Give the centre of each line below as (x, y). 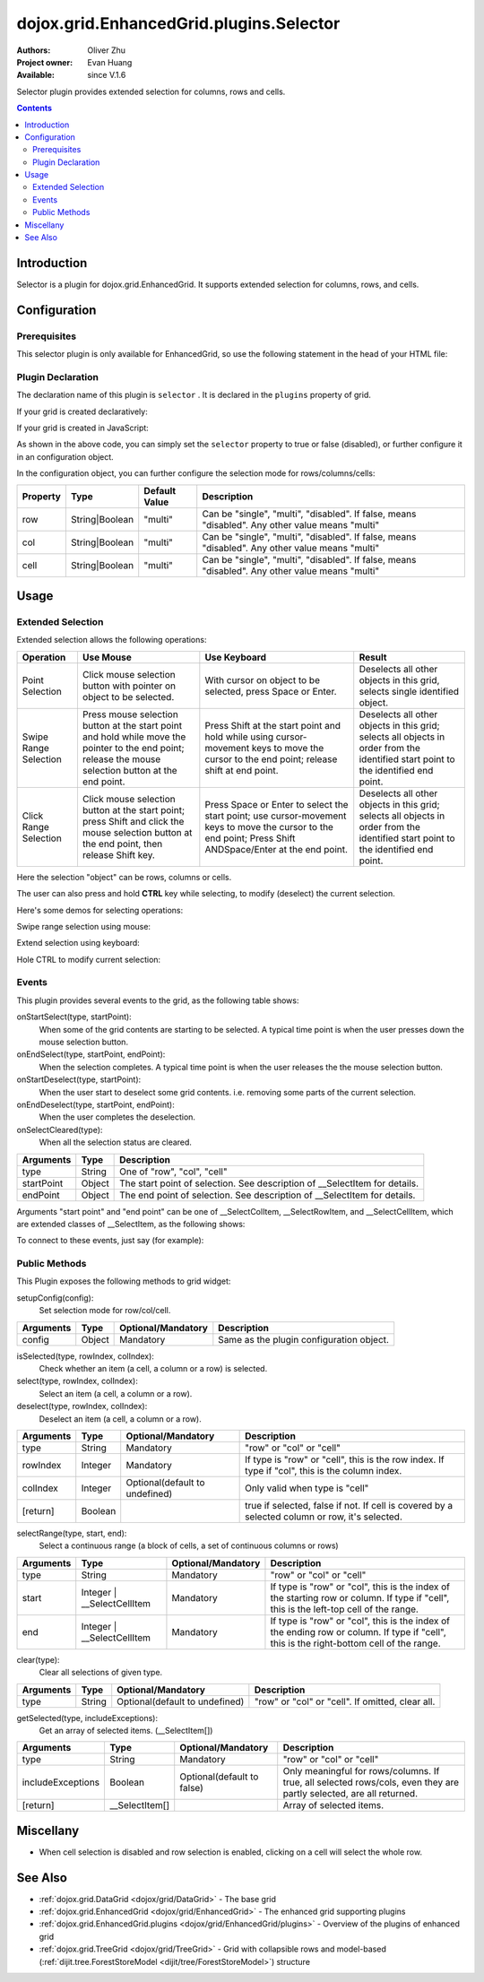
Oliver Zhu (106, 50)
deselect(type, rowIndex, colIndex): (82, 1406)
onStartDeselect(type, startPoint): (79, 1079)
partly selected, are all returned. (350, 1794)
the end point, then (122, 844)
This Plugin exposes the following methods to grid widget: (124, 1281)
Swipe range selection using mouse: (84, 926)
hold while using (239, 737)
